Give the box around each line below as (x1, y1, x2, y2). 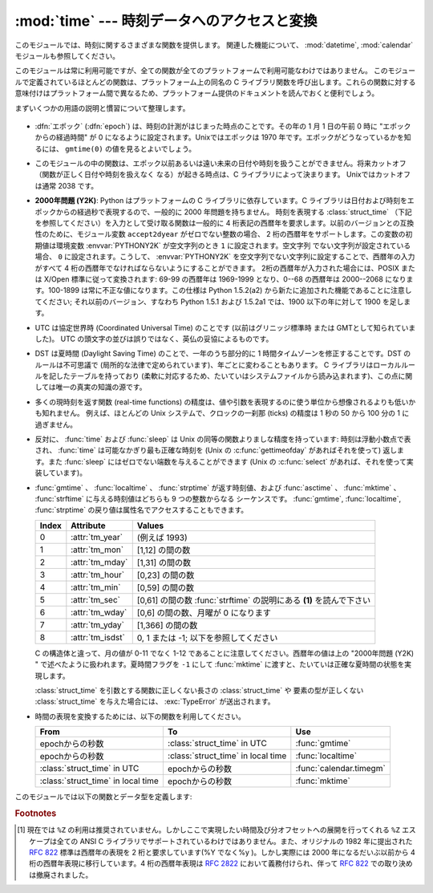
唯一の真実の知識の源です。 (55, 382, 147, 392)
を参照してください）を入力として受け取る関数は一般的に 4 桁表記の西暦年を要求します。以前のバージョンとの (34, 218, 400, 228)
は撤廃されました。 (29, 870, 93, 879)
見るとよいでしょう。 (125, 144, 196, 153)
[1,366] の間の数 (136, 619, 198, 631)
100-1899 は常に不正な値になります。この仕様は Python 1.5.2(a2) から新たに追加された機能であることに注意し (48, 286, 412, 295)
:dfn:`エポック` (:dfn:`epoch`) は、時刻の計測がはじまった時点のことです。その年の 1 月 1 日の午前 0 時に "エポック (34, 121, 411, 131)
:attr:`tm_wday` (71, 607, 127, 618)
